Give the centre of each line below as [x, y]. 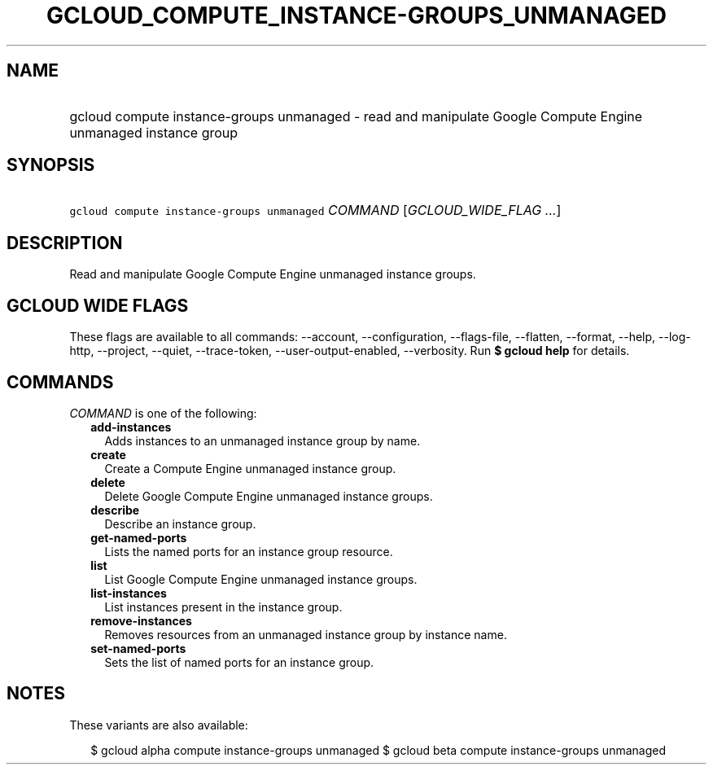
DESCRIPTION [65, 243]
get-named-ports [139, 537]
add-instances [131, 427]
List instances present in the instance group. [223, 607]
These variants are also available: [159, 725]
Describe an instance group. [180, 523]
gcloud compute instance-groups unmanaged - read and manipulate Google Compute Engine [356, 116]
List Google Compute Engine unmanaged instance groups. [261, 579]
